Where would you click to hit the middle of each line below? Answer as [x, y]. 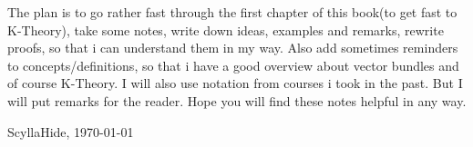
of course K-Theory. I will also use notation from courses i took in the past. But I [235, 83]
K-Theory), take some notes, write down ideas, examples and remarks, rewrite [226, 29]
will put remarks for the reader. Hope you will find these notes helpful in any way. [237, 100]
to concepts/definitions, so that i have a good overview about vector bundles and [233, 65]
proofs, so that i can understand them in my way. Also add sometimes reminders [233, 48]
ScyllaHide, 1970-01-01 [71, 131]
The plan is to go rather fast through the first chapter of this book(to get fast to [232, 12]
